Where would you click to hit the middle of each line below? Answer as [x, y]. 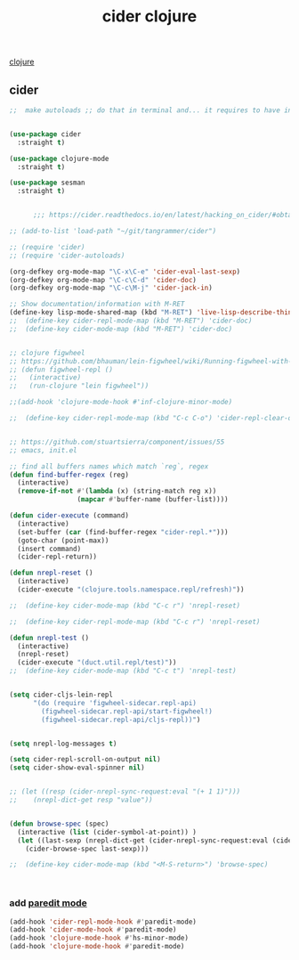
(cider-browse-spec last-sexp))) [87, 849]
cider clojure [149, 16]
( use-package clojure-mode [59, 159]
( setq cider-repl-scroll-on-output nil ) [85, 760]
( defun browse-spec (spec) [59, 824]
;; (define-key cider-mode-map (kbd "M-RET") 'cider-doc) [121, 329]
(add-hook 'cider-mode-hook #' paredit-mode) [93, 930]
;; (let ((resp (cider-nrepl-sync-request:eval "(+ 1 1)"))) [125, 792]
